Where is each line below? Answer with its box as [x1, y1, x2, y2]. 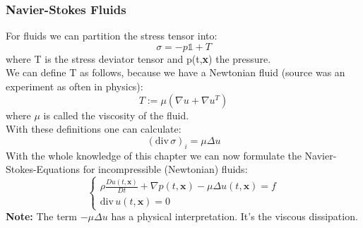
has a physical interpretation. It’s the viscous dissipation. [111, 209, 358, 224]
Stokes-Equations [6, 162, 80, 176]
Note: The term [6, 209, 78, 224]
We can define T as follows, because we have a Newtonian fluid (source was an [6, 65, 345, 80]
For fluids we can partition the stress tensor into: [6, 28, 218, 43]
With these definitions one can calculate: [6, 121, 181, 136]
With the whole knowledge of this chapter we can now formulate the [6, 148, 302, 162]
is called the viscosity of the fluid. [43, 107, 189, 122]
